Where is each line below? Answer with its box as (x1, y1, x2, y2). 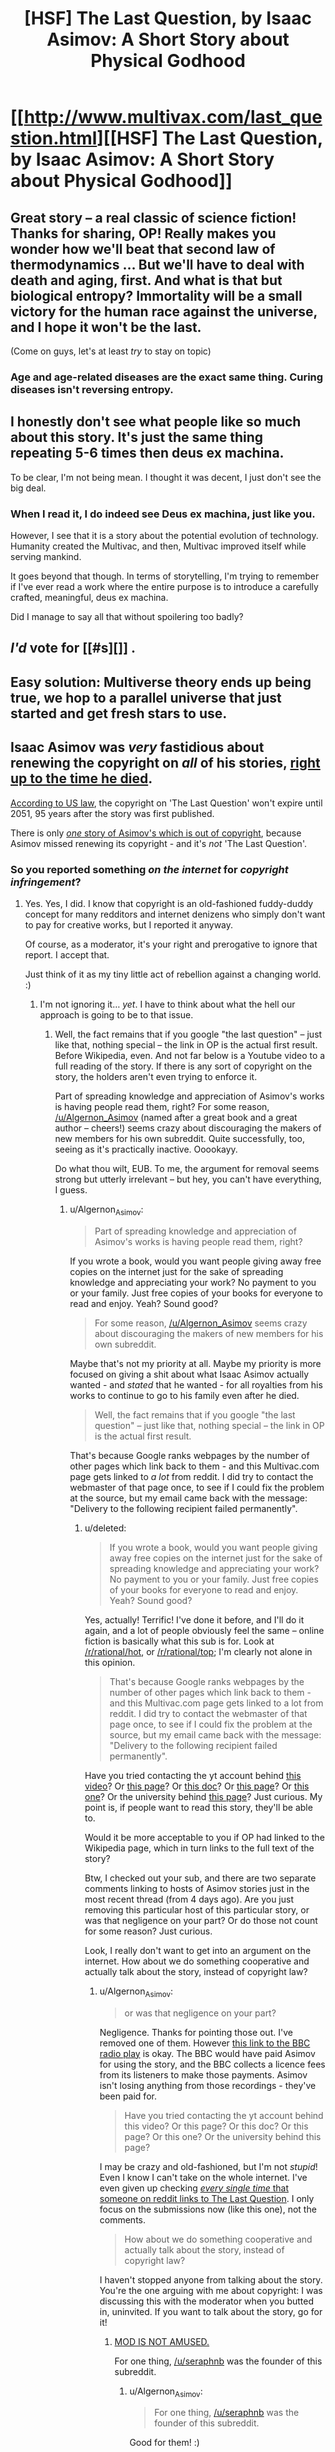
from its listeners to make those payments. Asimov (99, 2068, 308, 2081)
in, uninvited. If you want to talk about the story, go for (99, 2305, 323, 2317)
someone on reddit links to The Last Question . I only (99, 2192, 315, 2204)
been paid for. (99, 2090, 157, 2102)
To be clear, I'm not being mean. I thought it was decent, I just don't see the (10, 471, 322, 483)
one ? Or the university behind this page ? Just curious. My (84, 1790, 323, 1802)
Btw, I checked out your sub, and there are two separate (84, 1872, 317, 1884)
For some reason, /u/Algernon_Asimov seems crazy (94, 1317, 308, 1329)
